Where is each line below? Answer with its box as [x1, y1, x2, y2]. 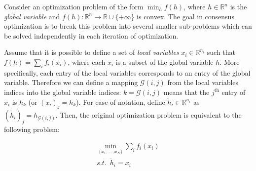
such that [207, 47, 236, 57]
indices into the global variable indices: [4, 86, 121, 97]
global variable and [4, 11, 60, 21]
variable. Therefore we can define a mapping [4, 77, 138, 87]
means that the [163, 86, 210, 97]
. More [219, 56, 240, 67]
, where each [68, 56, 106, 67]
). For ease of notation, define [76, 96, 165, 107]
